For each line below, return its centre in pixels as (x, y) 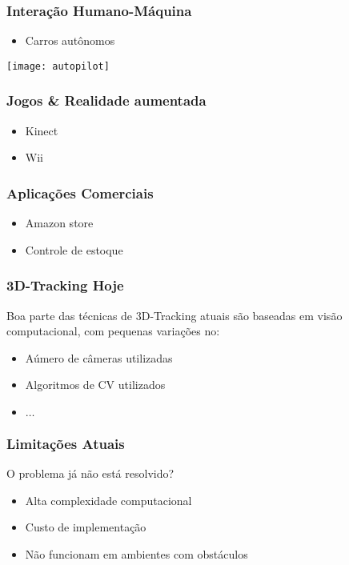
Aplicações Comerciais (80, 192)
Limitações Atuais (66, 443)
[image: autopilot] (58, 66)
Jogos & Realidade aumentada (106, 100)
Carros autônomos (70, 40)
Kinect (42, 130)
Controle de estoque (74, 249)
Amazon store (59, 223)
